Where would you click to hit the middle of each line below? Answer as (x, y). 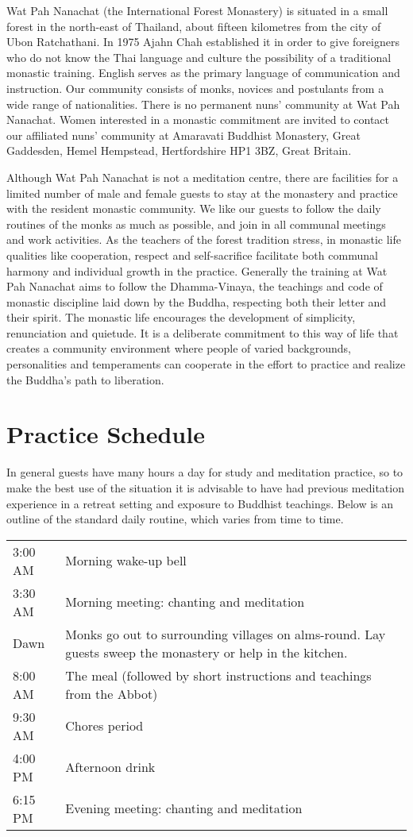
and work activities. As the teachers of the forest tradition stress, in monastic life (204, 239)
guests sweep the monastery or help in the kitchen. (206, 652)
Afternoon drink (110, 767)
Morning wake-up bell (126, 561)
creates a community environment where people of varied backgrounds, (179, 348)
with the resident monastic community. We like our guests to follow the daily (194, 208)
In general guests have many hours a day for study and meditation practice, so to (205, 472)
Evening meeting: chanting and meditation (184, 808)
